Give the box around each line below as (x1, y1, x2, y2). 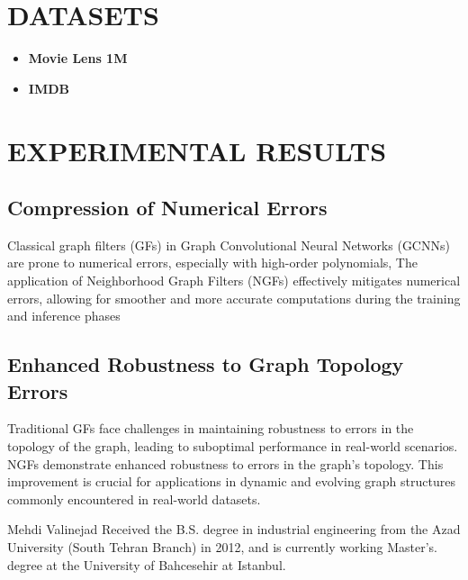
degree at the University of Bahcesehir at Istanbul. (7, 555, 286, 574)
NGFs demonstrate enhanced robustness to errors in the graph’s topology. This (7, 454, 444, 473)
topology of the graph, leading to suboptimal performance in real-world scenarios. (7, 437, 458, 456)
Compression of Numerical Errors (7, 194, 328, 222)
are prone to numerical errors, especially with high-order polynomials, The (7, 253, 418, 272)
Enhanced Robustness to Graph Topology (7, 350, 404, 378)
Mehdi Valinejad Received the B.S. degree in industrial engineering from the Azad (7, 520, 461, 539)
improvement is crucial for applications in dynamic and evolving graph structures (7, 472, 455, 491)
